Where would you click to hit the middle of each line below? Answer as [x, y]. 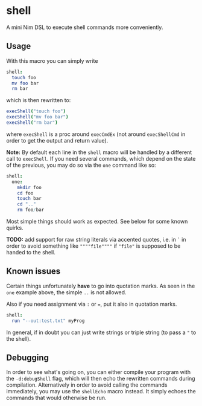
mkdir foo [30, 187]
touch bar [30, 199]
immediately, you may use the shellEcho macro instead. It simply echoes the [101, 391]
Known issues [33, 272]
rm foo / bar [31, 210]
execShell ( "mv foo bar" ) [37, 117]
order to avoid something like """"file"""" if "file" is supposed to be [93, 246]
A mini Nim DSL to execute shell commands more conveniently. [85, 27]
